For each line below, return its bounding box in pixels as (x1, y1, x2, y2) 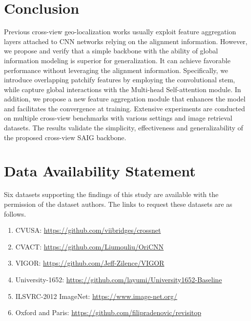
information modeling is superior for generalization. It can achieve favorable (4, 55, 230, 65)
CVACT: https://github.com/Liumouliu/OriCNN (15, 241, 164, 251)
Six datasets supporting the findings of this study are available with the (4, 189, 219, 199)
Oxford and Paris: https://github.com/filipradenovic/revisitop (15, 307, 202, 318)
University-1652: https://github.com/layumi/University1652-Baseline (15, 274, 222, 284)
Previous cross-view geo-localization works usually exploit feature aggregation (4, 26, 236, 37)
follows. (4, 208, 26, 219)
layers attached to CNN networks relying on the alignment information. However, (4, 36, 248, 46)
